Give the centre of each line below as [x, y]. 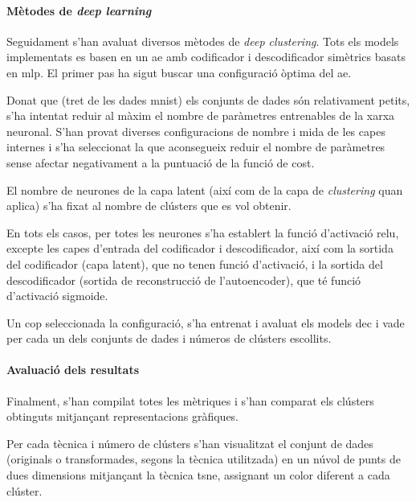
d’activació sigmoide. [57, 296]
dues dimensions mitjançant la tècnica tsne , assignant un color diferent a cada [198, 475]
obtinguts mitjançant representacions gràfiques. [123, 416]
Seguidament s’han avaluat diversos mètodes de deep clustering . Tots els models [203, 41]
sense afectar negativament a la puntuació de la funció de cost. [161, 162]
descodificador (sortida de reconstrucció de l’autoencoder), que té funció [184, 280]
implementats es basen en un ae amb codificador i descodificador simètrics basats [206, 57]
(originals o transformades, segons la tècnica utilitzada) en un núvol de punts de [204, 459]
